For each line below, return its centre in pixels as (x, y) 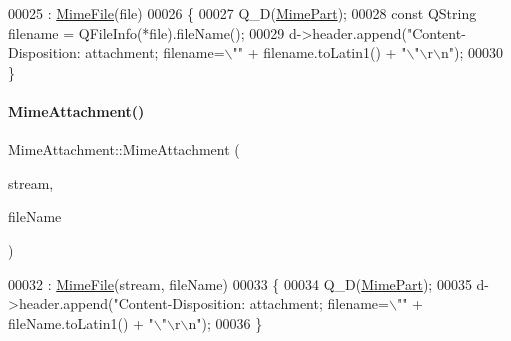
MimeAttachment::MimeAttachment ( (124, 149)
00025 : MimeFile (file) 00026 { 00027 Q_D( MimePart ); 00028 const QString (242, 13)
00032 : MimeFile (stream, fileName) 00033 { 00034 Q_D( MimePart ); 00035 (240, 283)
